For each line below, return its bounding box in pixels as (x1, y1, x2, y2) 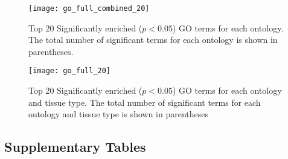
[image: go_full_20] (28, 67, 111, 76)
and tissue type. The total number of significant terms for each (28, 96, 261, 108)
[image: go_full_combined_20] (28, 4, 150, 13)
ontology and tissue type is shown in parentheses (28, 108, 208, 120)
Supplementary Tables (4, 137, 146, 156)
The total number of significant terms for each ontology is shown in (28, 33, 278, 46)
